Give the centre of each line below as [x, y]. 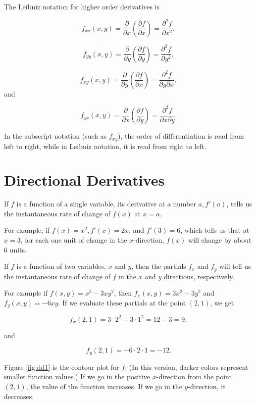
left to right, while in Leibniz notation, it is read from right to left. [105, 146]
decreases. [19, 396]
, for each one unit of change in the [74, 240]
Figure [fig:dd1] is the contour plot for [62, 367]
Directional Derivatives [84, 180]
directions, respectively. [199, 276]
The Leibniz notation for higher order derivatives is [82, 6]
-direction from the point [194, 377]
